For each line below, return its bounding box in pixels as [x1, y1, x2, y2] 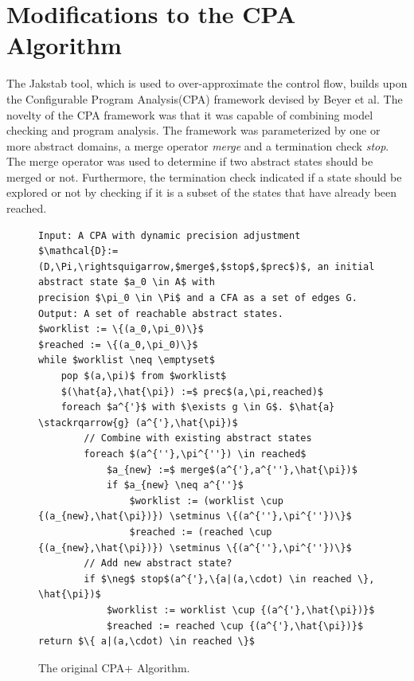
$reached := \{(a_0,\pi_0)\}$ [38, 339, 198, 350]
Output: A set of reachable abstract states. [38, 307, 283, 319]
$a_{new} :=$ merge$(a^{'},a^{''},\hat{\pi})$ [106, 464, 357, 476]
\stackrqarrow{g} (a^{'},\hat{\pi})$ [38, 417, 238, 429]
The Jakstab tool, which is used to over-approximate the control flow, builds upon [6, 75, 408, 92]
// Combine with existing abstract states [84, 432, 312, 444]
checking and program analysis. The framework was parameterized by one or [6, 122, 381, 139]
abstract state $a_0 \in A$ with [38, 276, 215, 288]
